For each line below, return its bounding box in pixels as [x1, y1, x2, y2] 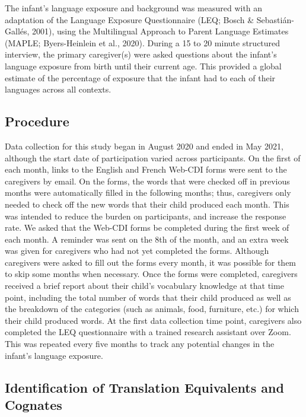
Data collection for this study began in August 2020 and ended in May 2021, [5, 139, 283, 152]
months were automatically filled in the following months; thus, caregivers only [5, 186, 291, 199]
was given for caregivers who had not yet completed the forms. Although [5, 244, 269, 257]
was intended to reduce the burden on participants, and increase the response [5, 209, 286, 222]
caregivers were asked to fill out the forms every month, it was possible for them [5, 256, 297, 268]
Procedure [5, 112, 69, 130]
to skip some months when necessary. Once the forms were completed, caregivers [5, 268, 298, 280]
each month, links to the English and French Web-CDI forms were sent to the [5, 163, 287, 176]
